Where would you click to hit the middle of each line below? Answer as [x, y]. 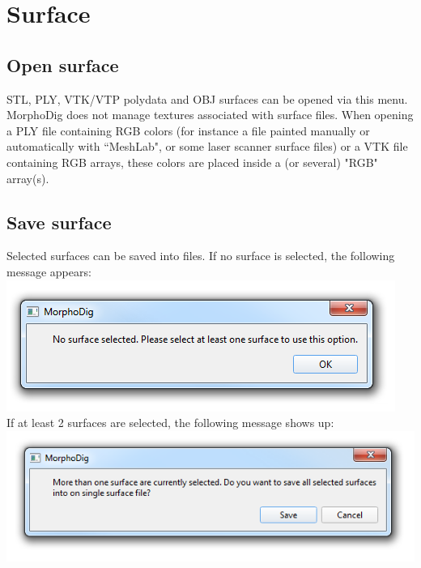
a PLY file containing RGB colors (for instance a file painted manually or [188, 130]
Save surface [59, 222]
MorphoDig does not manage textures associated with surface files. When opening [210, 115]
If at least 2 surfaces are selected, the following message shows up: [170, 423]
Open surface [63, 64]
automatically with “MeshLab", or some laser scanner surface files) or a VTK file [207, 146]
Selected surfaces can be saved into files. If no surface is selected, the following [201, 256]
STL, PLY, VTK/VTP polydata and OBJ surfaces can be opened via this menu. [207, 98]
